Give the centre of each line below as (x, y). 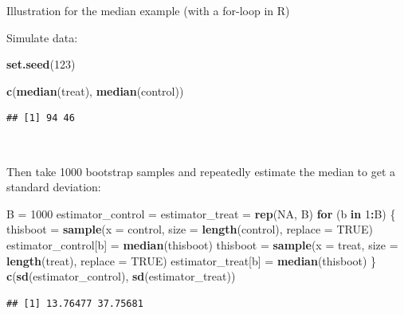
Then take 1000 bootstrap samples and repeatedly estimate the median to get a (201, 171)
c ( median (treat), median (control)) (95, 90)
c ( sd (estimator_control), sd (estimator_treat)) (121, 276)
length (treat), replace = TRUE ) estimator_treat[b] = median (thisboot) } (192, 260)
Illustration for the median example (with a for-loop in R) (148, 10)
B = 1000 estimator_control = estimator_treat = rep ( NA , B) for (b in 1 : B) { (201, 213)
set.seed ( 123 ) (41, 64)
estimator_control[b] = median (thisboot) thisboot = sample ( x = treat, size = (202, 244)
